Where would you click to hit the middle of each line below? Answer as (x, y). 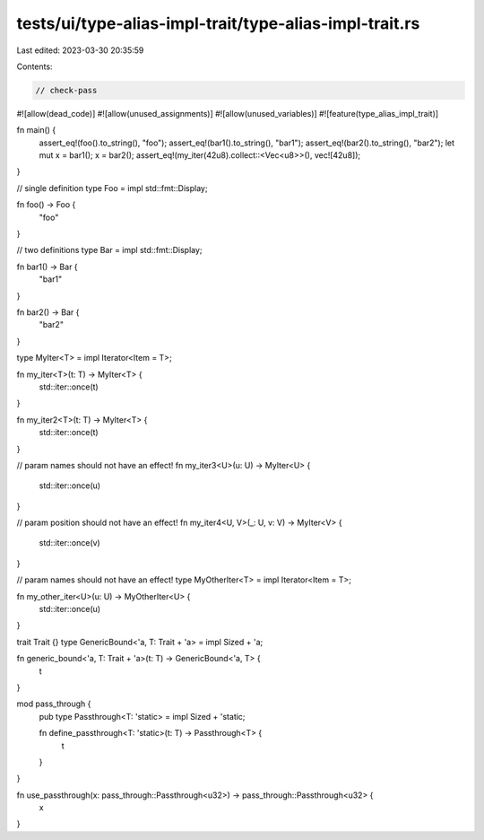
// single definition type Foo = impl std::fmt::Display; (112, 188)
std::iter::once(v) (69, 543)
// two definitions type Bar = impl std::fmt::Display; (109, 250)
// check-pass (66, 90)
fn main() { (36, 130)
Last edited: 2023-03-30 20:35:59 (80, 50)
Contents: (35, 66)
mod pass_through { (54, 704)
